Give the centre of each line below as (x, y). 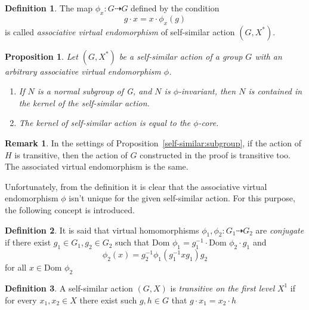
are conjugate (280, 230)
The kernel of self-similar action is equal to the (105, 123)
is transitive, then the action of (71, 154)
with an (268, 56)
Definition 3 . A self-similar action (69, 288)
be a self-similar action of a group (181, 56)
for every (21, 300)
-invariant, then (207, 91)
